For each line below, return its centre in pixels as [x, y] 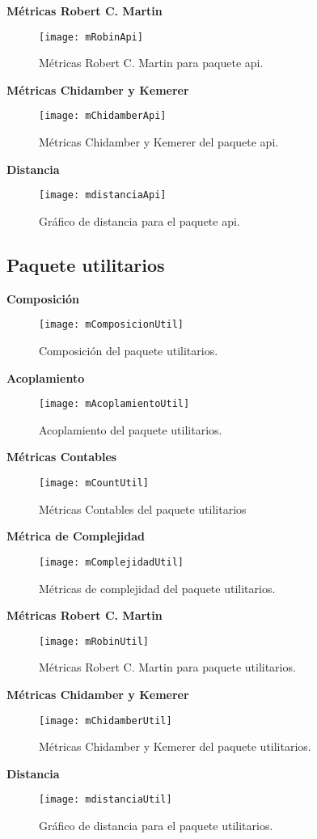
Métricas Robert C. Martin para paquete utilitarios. [167, 667]
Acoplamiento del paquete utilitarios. [131, 429]
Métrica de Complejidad [76, 536]
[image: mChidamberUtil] [106, 720]
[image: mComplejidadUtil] [111, 562]
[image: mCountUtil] [94, 483]
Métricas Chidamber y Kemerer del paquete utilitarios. [175, 746]
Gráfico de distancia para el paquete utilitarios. [156, 826]
